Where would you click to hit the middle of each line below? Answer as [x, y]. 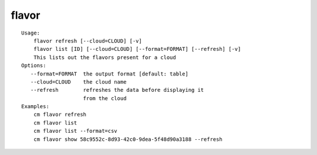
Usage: [31, 33]
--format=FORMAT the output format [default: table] [109, 74]
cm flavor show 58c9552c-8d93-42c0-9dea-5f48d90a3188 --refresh [128, 139]
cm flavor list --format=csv [75, 131]
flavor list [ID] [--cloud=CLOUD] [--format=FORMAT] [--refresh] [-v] [137, 49]
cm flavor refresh [60, 115]
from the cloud [105, 98]
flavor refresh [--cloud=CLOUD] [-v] [87, 41]
